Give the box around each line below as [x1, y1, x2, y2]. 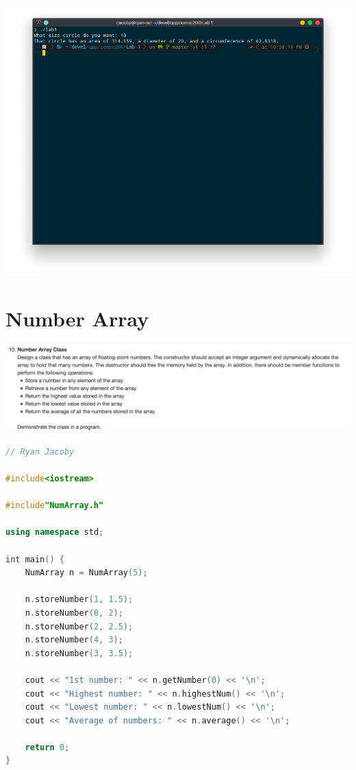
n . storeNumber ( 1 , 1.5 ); [25, 594, 133, 605]
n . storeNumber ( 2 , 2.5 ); [25, 621, 133, 631]
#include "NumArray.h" [5, 501, 104, 511]
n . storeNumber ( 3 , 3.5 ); [25, 648, 133, 658]
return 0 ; [25, 742, 70, 752]
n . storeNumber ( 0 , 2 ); [25, 607, 123, 618]
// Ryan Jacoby [5, 446, 75, 457]
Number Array [5, 304, 149, 333]
